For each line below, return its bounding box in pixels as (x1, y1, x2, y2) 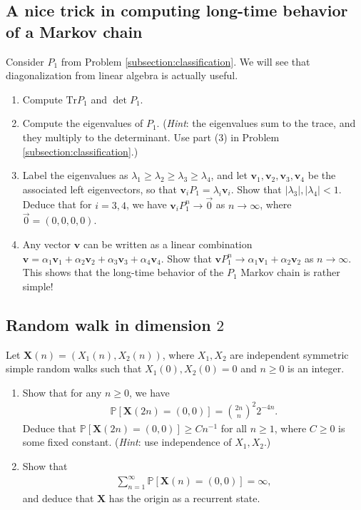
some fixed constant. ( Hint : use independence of (22, 434, 232, 449)
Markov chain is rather (240, 265, 340, 280)
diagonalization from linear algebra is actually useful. (6, 68, 238, 83)
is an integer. (288, 361, 345, 376)
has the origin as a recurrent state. (108, 490, 260, 505)
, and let (210, 168, 248, 183)
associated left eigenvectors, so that (22, 181, 177, 196)
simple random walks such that (6, 361, 142, 376)
